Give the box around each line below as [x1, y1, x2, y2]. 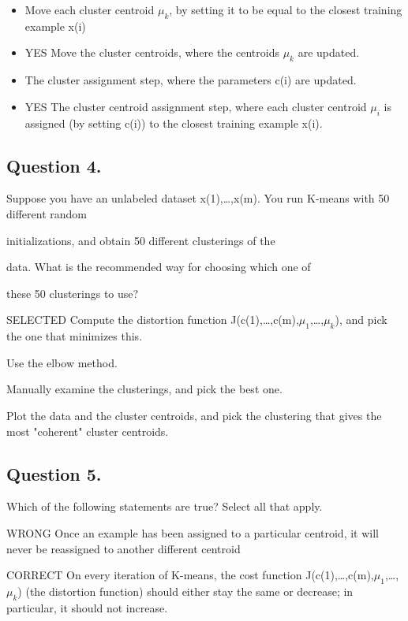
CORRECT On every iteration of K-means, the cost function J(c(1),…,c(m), [6, 567, 374, 583]
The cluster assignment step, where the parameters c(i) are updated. [24, 72, 357, 88]
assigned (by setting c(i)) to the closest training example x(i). [24, 114, 323, 131]
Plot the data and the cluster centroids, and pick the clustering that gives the [6, 407, 382, 423]
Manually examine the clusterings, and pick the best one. [6, 381, 283, 397]
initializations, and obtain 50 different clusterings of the [6, 232, 275, 248]
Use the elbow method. [6, 354, 118, 370]
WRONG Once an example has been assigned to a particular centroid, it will [6, 524, 379, 541]
